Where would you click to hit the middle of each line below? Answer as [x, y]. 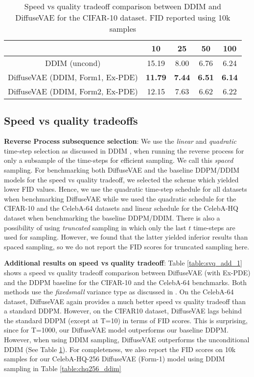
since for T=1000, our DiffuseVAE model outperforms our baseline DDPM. [116, 330]
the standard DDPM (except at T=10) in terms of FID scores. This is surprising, [126, 320]
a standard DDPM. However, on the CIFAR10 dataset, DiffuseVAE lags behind [123, 311]
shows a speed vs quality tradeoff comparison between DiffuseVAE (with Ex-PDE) [127, 272]
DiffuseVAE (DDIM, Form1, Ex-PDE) [73, 77]
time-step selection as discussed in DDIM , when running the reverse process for [124, 150]
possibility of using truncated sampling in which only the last [95, 227]
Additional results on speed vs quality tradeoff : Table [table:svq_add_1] [123, 263]
